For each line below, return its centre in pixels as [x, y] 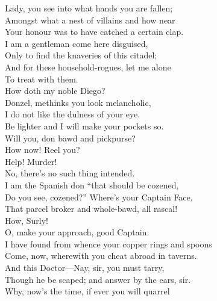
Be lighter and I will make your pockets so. [84, 126]
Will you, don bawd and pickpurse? [70, 138]
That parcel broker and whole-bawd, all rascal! [91, 209]
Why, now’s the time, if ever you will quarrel [87, 291]
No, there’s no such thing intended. [70, 173]
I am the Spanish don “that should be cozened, [92, 185]
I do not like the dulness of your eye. [73, 114]
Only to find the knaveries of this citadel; [81, 55]
